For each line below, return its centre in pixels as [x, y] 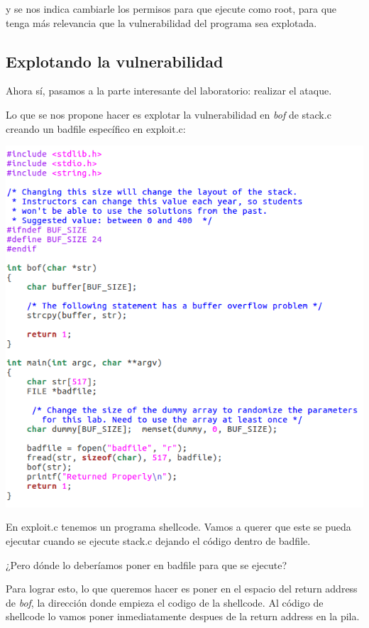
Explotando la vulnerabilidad [115, 61]
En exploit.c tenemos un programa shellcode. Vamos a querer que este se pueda [178, 527]
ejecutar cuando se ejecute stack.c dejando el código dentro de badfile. [158, 541]
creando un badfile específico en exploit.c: [96, 128]
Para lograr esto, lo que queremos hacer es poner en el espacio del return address [182, 589]
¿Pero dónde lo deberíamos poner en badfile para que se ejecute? [146, 564]
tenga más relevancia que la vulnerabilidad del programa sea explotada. [161, 22]
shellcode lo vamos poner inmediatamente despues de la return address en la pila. [183, 616]
